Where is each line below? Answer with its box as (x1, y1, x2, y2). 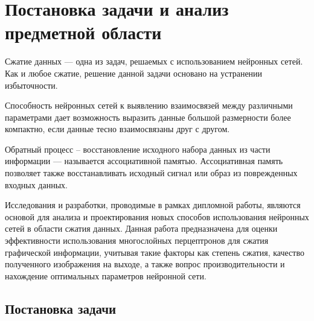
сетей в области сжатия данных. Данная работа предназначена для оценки (5, 222, 278, 235)
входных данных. (5, 178, 68, 191)
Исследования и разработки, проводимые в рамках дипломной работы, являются (5, 199, 301, 211)
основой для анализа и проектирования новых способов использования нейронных (5, 210, 309, 223)
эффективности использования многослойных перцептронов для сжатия (5, 234, 269, 247)
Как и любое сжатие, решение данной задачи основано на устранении (5, 66, 263, 79)
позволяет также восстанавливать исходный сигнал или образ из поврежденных (5, 167, 298, 179)
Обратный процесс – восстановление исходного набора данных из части (5, 142, 271, 155)
